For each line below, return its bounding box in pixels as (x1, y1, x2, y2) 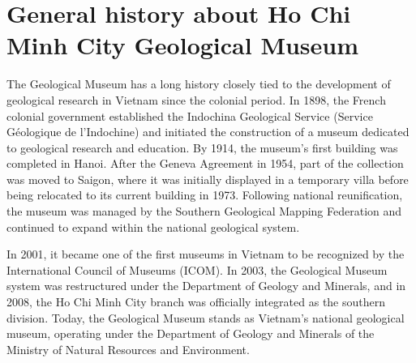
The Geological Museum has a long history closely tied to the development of (6, 75, 391, 92)
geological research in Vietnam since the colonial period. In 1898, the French (6, 91, 386, 108)
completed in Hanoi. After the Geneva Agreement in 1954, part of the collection (6, 155, 404, 172)
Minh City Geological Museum (6, 28, 359, 62)
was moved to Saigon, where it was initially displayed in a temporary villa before (6, 170, 409, 187)
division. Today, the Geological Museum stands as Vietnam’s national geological (6, 309, 405, 326)
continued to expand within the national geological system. (6, 218, 300, 235)
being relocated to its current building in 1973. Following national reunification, (6, 186, 403, 203)
